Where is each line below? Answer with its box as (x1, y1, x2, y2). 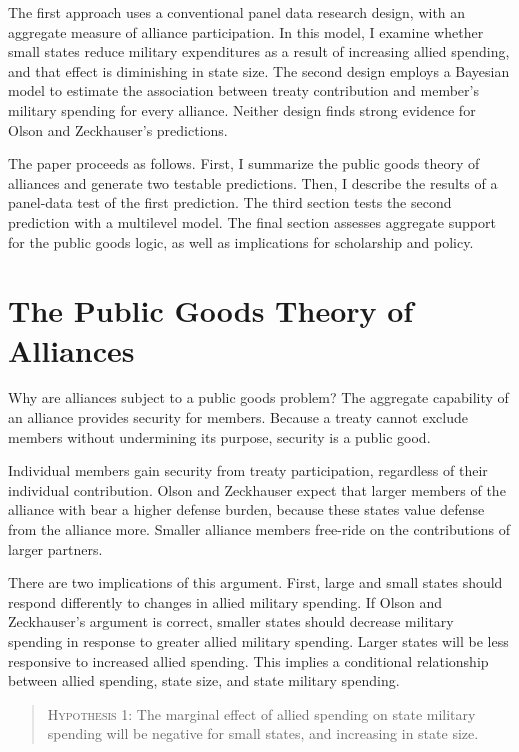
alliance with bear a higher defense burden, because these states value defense (8, 499, 485, 520)
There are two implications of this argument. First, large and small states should (8, 572, 503, 593)
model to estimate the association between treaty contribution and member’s (8, 80, 479, 101)
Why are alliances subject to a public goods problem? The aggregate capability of (8, 387, 509, 408)
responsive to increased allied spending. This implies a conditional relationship (8, 650, 489, 671)
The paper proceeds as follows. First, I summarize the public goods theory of (8, 153, 480, 174)
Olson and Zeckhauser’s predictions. (8, 119, 228, 140)
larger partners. (8, 538, 103, 559)
